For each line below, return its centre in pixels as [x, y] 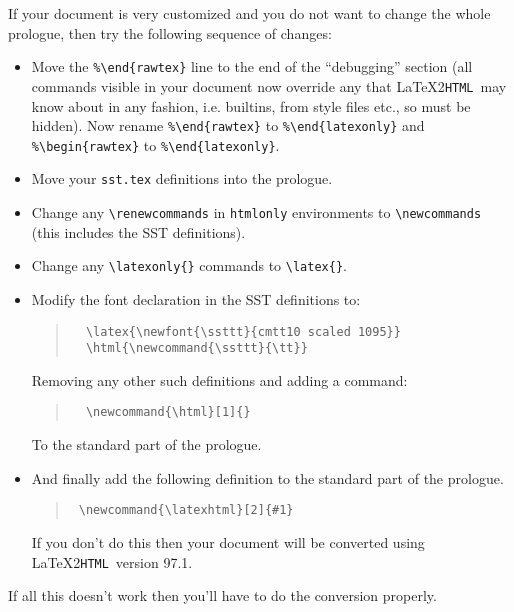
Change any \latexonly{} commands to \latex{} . [189, 265]
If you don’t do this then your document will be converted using [228, 541]
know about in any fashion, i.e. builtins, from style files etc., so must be [251, 105]
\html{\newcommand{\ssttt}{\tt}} [196, 348]
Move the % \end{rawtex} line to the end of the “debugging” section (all [252, 66]
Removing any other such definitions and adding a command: [219, 379]
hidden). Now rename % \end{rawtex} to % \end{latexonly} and [228, 125]
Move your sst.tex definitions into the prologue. [182, 178]
